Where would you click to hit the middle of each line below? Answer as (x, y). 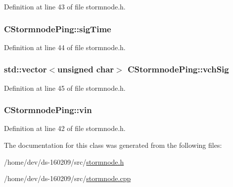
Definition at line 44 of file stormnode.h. (65, 47)
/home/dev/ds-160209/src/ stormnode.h (64, 161)
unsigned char (86, 69)
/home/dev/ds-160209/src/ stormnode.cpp (68, 178)
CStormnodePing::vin (48, 110)
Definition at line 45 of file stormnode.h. (65, 88)
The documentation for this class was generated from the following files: (113, 145)
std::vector (25, 69)
